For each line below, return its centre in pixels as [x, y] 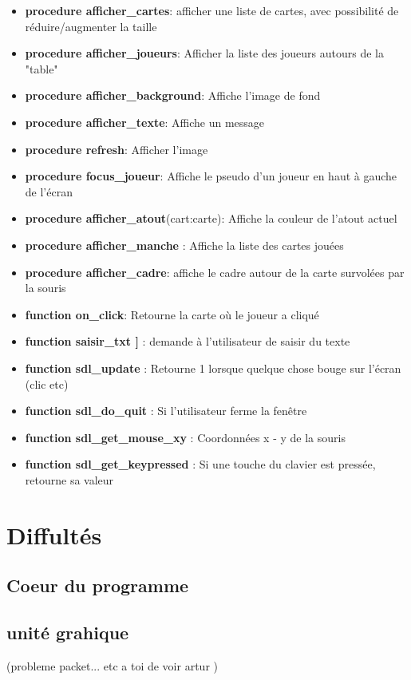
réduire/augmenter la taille [91, 26]
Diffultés [54, 534]
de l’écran [49, 191]
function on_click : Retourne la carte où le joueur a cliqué [172, 314]
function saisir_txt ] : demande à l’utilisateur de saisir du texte [188, 341]
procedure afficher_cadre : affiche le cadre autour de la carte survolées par [215, 272]
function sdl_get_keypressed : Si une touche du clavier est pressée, [200, 464]
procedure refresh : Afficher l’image [117, 149]
